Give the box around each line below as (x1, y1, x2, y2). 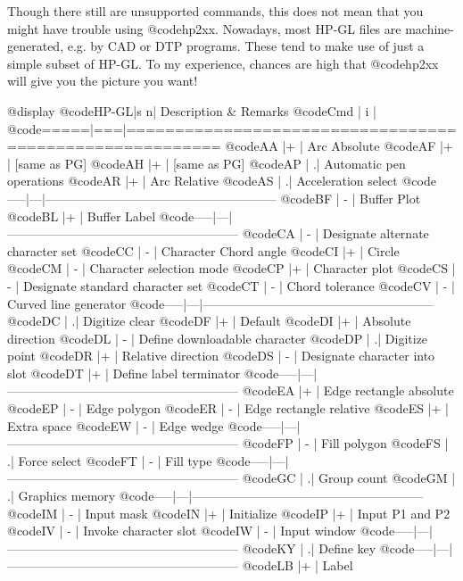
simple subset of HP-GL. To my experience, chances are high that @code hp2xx (7, 54, 439, 72)
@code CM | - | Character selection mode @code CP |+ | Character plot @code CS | (7, 259, 456, 278)
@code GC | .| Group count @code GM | (242, 469, 456, 487)
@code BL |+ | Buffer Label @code (7, 206, 194, 225)
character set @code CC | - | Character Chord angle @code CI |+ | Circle (7, 241, 400, 260)
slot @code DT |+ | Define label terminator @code (7, 363, 279, 382)
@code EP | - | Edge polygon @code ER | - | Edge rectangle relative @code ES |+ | (7, 399, 449, 418)
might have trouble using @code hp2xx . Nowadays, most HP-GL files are (7, 19, 401, 37)
